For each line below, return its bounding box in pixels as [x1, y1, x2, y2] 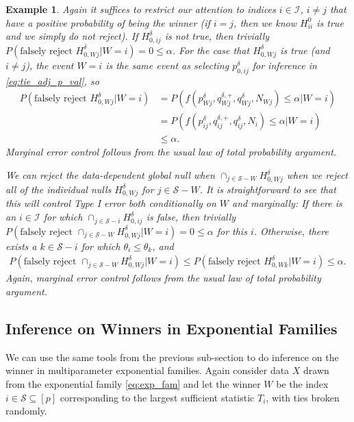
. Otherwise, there [253, 223, 329, 238]
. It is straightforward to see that [199, 182, 336, 196]
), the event [25, 58, 74, 72]
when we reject [286, 168, 348, 182]
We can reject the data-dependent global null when [5, 168, 215, 182]
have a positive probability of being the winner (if [5, 15, 210, 29]
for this [216, 223, 247, 238]
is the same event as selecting [105, 58, 229, 72]
